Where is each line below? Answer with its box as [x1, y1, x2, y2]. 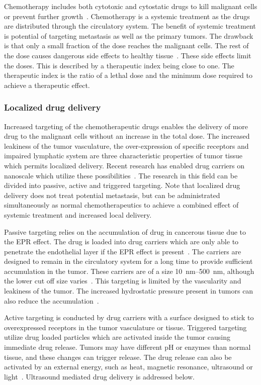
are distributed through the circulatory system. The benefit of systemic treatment [4, 21, 256, 31]
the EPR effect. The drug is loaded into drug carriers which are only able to [4, 236, 239, 247]
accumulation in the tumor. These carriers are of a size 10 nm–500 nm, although [4, 265, 254, 276]
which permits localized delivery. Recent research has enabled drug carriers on [4, 160, 244, 170]
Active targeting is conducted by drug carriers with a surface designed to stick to [4, 312, 254, 323]
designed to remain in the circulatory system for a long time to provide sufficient [4, 256, 253, 266]
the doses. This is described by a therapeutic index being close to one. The [4, 60, 234, 70]
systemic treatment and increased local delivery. [4, 209, 152, 220]
